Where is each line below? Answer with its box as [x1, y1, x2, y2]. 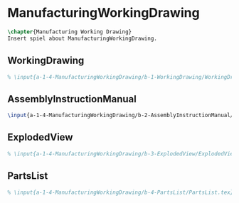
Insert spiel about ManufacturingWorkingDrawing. [7, 35, 158, 42]
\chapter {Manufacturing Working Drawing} [7, 28, 132, 35]
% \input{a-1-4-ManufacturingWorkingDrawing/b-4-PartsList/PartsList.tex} [7, 189, 234, 196]
